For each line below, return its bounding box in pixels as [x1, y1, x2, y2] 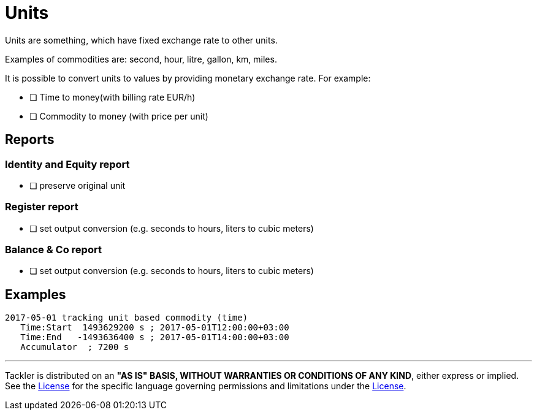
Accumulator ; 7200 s [20, 342, 129, 352]
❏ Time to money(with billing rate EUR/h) [29, 91, 196, 102]
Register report [5, 200, 78, 213]
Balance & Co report [5, 243, 102, 256]
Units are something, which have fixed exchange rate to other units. [5, 34, 278, 45]
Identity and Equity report [5, 158, 130, 170]
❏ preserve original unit [29, 180, 126, 191]
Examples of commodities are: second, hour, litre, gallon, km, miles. [5, 53, 277, 64]
